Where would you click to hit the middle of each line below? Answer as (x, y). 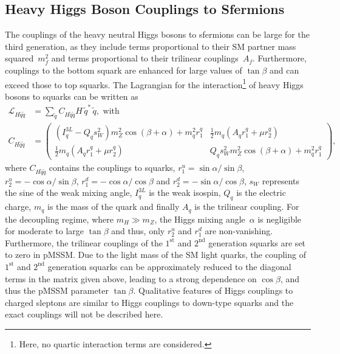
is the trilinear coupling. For (247, 206)
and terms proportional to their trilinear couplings (145, 58)
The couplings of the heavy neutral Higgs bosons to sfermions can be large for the (157, 34)
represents (280, 180)
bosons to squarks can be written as (72, 96)
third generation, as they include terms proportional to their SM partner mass (151, 46)
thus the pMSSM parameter (57, 290)
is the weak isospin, (185, 193)
